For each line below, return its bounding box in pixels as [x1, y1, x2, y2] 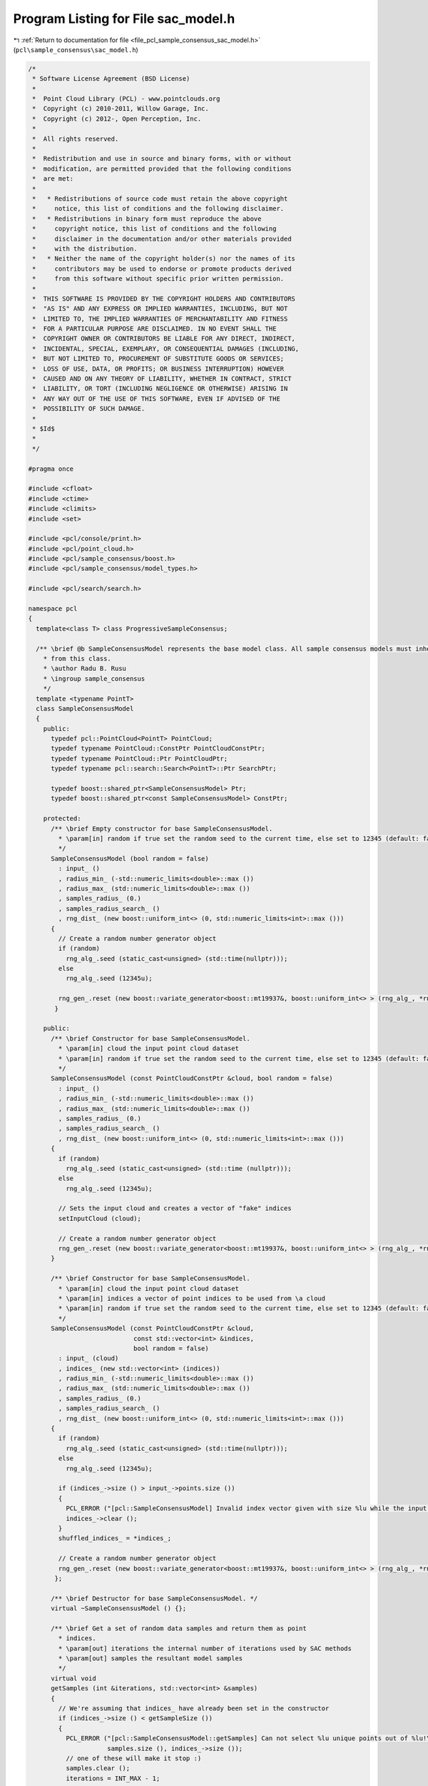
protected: [43, 814, 81, 823]
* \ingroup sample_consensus [43, 674, 146, 682]
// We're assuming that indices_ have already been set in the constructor [58, 1704, 330, 1712]
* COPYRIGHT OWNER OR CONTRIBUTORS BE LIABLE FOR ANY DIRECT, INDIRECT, [32, 334, 296, 343]
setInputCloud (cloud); [58, 1214, 142, 1222]
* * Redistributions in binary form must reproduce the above [32, 214, 262, 223]
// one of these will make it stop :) [65, 1754, 202, 1762]
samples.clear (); [65, 1765, 131, 1772]
